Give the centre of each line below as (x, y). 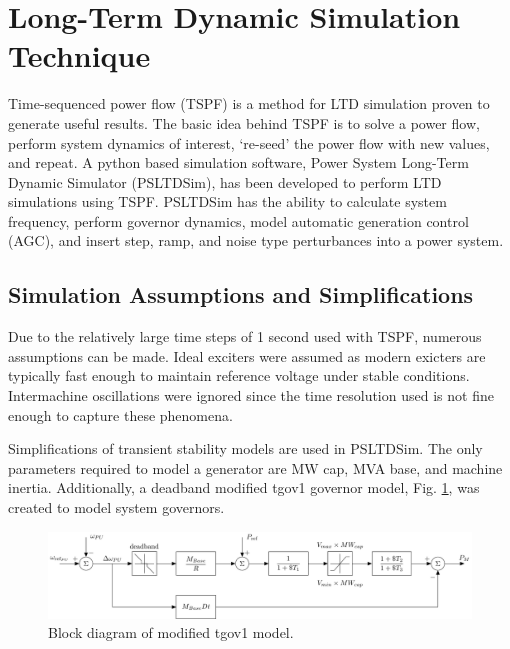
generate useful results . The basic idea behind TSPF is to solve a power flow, (244, 122)
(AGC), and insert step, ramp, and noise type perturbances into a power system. (256, 240)
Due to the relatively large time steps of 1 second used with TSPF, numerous (245, 336)
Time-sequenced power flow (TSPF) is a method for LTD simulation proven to (249, 103)
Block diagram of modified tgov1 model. (171, 632)
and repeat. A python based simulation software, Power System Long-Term (238, 162)
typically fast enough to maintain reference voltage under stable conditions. (239, 375)
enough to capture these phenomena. (120, 414)
